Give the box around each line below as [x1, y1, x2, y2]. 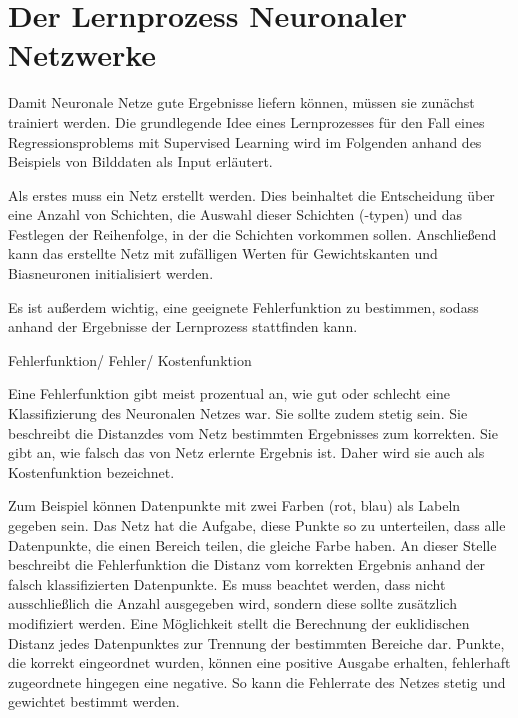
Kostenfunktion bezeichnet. [8, 461, 175, 482]
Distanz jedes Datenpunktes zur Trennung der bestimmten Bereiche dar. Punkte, [8, 632, 505, 653]
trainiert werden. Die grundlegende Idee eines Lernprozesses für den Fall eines [8, 111, 485, 132]
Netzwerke [8, 34, 157, 75]
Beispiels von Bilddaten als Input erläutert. [8, 151, 273, 172]
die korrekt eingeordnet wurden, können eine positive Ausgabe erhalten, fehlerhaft [8, 652, 511, 673]
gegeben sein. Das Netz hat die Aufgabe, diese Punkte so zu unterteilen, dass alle [8, 515, 506, 535]
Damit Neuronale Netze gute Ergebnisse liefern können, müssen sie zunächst [8, 92, 475, 113]
